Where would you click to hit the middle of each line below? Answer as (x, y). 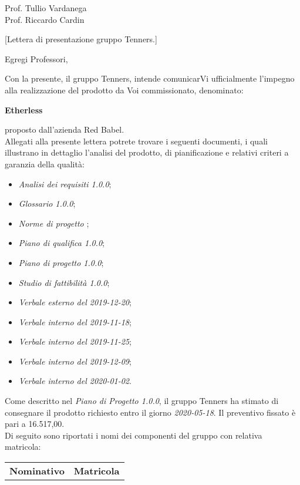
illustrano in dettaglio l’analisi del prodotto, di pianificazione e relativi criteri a (147, 152)
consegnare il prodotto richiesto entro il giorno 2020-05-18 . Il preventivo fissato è (150, 412)
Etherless (24, 110)
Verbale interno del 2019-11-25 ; (75, 341)
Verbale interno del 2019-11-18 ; (75, 321)
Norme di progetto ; (54, 223)
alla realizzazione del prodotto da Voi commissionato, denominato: (124, 90)
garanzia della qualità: (45, 164)
